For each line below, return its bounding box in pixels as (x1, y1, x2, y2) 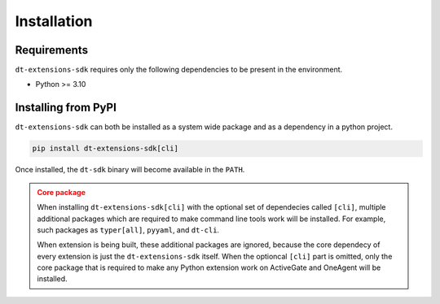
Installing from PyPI (15, 101, 117, 115)
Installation (15, 12, 93, 30)
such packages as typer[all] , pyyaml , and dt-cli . (37, 224, 220, 235)
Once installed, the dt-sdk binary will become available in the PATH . (15, 165, 245, 175)
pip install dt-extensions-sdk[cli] (32, 144, 179, 154)
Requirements (15, 43, 89, 57)
